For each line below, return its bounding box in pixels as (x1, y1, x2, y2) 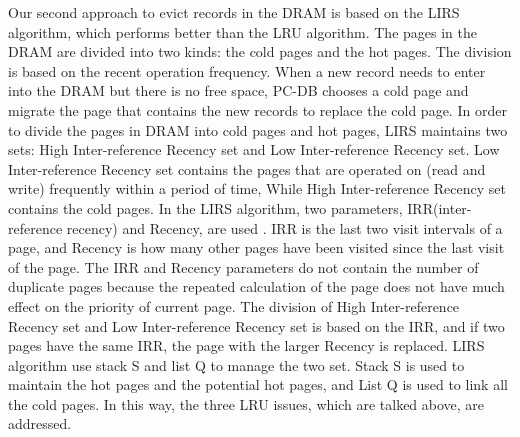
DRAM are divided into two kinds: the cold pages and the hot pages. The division (8, 41, 512, 62)
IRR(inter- (407, 197, 472, 218)
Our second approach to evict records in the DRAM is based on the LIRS (8, 2, 460, 22)
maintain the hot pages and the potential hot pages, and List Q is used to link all (8, 374, 508, 395)
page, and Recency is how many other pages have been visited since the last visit (8, 237, 505, 258)
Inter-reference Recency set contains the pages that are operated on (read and (8, 158, 486, 179)
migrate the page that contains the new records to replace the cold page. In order (8, 99, 507, 120)
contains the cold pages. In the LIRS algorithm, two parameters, (8, 197, 403, 218)
